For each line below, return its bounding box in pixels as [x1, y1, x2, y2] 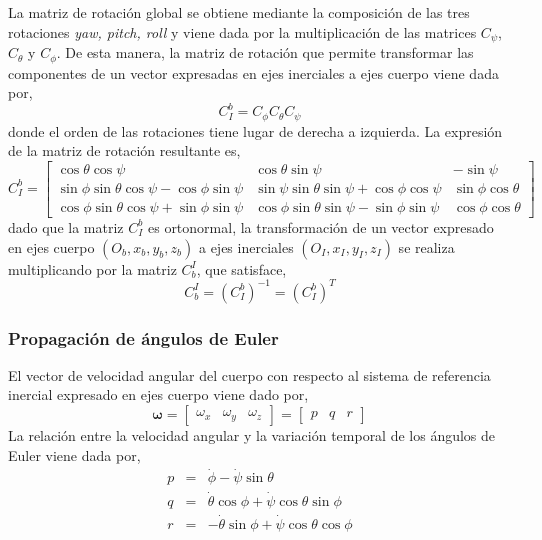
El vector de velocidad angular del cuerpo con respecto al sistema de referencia [8, 364, 491, 385]
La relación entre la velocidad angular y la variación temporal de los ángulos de [8, 425, 496, 446]
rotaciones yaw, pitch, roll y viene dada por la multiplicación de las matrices [8, 21, 477, 42]
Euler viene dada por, [8, 444, 141, 465]
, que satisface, [196, 258, 287, 279]
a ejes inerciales [198, 236, 294, 257]
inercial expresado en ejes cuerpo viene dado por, [8, 384, 309, 405]
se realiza [398, 236, 455, 257]
